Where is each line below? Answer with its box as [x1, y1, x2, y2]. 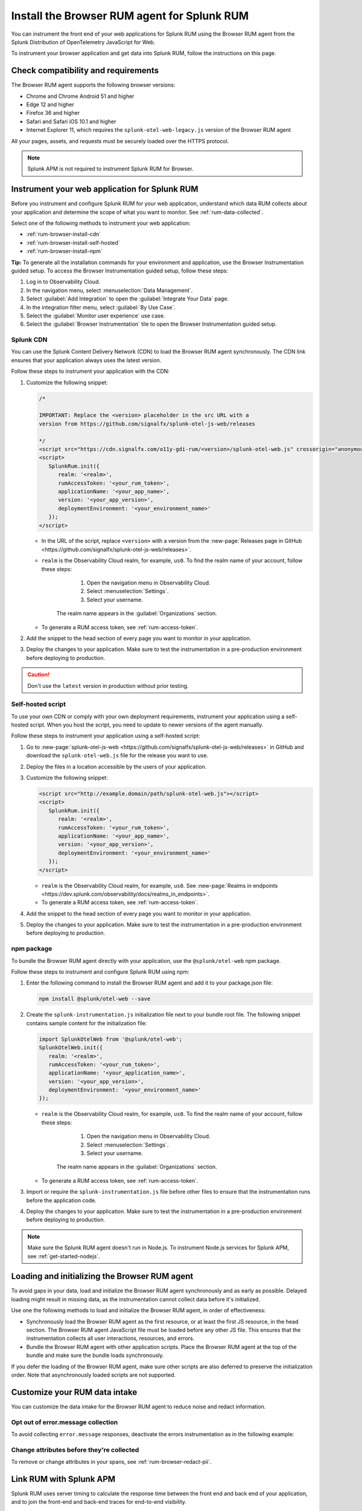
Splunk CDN [11, 335, 48, 344]
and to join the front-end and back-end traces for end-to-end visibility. [11, 1498, 187, 1506]
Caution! [27, 671, 50, 678]
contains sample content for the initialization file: [26, 1019, 147, 1027]
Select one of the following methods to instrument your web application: [11, 219, 191, 227]
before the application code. [26, 1197, 97, 1204]
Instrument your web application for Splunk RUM [11, 184, 198, 195]
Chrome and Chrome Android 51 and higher [26, 92, 135, 100]
